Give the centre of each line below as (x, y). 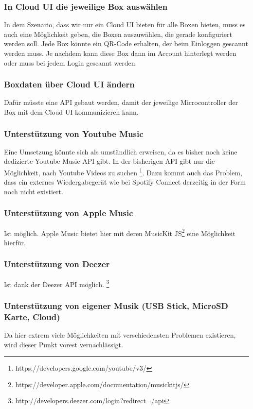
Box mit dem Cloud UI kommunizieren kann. (71, 112)
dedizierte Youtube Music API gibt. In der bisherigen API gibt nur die (109, 161)
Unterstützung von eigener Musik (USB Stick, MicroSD (116, 305)
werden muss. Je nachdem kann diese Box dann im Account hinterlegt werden (120, 53)
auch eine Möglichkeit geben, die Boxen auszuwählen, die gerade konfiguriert (118, 34)
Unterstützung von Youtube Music (74, 133)
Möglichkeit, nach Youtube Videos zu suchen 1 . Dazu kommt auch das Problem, (123, 172)
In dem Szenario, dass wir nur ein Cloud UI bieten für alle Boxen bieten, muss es (125, 25)
